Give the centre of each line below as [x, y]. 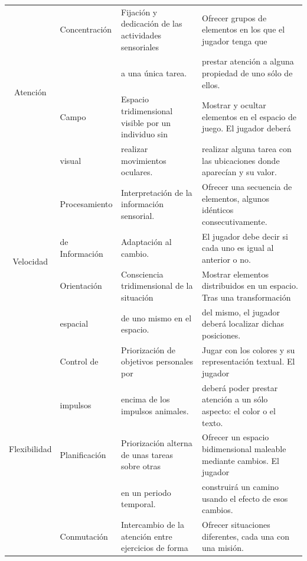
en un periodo [146, 492]
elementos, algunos [236, 198]
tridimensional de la [157, 286]
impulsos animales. [155, 411]
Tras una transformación [246, 297]
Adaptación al [146, 242]
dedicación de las [151, 23]
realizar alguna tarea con [247, 149]
